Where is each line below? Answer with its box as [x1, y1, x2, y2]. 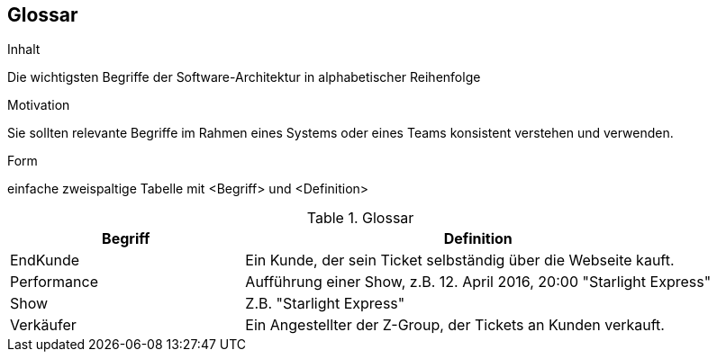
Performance [10, 273, 98, 292]
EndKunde [10, 251, 80, 270]
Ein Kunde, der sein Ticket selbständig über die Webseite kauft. [245, 251, 675, 270]
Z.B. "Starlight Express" [245, 294, 405, 313]
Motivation [7, 97, 70, 113]
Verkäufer [10, 316, 77, 335]
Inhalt [7, 41, 41, 58]
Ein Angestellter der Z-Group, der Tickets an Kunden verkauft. [245, 316, 665, 335]
